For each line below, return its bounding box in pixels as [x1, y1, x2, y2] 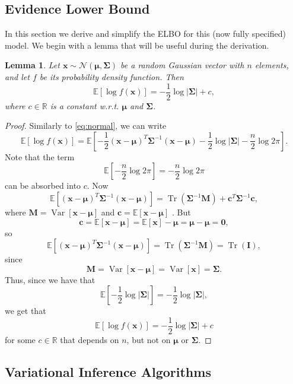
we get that [5, 304, 46, 317]
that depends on [60, 334, 119, 346]
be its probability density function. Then [39, 70, 184, 82]
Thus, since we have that [5, 273, 95, 285]
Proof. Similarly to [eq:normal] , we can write [5, 119, 167, 132]
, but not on [126, 334, 171, 346]
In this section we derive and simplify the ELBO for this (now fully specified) [5, 27, 286, 40]
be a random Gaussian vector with [120, 59, 244, 71]
